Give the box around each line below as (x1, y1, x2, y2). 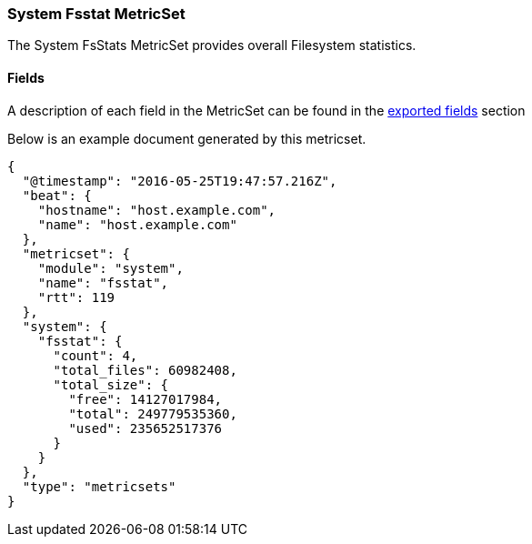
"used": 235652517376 (68, 420, 223, 436)
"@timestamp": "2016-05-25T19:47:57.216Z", (22, 173, 337, 188)
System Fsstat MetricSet (7, 5, 186, 23)
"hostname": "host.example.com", (37, 202, 276, 217)
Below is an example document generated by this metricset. (7, 130, 366, 146)
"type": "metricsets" (22, 479, 176, 494)
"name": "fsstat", (37, 275, 169, 290)
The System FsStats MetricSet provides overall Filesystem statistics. (7, 37, 417, 54)
